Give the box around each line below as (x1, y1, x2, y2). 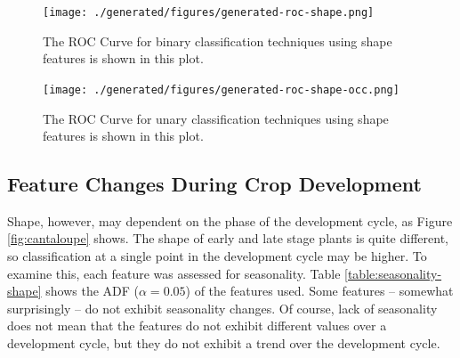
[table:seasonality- (344, 264, 442, 282)
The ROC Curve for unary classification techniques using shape (43, 109, 389, 127)
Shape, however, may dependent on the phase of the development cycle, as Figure (7, 211, 453, 230)
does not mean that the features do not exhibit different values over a (7, 316, 387, 335)
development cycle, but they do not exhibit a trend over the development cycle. (7, 334, 440, 353)
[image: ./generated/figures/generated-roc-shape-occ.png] (43, 83, 399, 96)
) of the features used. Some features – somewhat (185, 281, 454, 300)
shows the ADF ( (45, 281, 140, 300)
